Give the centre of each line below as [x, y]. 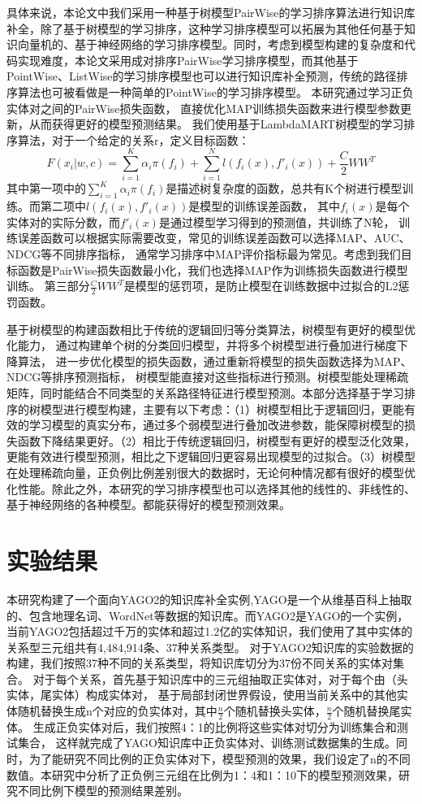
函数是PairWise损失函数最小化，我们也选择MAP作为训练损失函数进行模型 [213, 269]
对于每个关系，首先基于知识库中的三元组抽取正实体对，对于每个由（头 [220, 678]
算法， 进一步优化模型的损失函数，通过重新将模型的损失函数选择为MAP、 [215, 361]
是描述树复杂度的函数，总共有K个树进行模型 [284, 188]
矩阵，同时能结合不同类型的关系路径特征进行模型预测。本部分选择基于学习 [205, 393]
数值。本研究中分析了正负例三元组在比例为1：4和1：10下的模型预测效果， [202, 774]
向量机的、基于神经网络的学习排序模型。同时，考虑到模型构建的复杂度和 [211, 44]
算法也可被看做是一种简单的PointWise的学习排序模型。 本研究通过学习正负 [215, 91]
